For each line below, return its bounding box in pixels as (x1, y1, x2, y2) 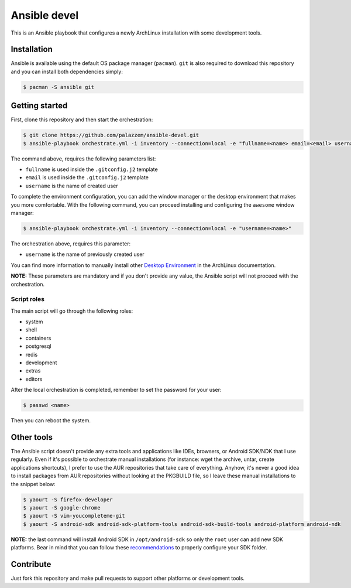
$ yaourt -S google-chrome (23, 504, 101, 511)
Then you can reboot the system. (11, 417, 91, 424)
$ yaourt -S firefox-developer (23, 496, 113, 503)
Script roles (11, 295, 45, 303)
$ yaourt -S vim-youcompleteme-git (23, 512, 125, 519)
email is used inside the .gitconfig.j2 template (25, 174, 149, 181)
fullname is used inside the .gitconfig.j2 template (25, 166, 158, 173)
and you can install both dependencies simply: (11, 68, 123, 75)
